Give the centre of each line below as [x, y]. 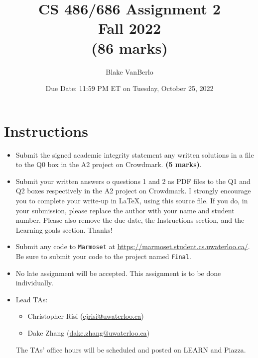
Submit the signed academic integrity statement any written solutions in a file [135, 154]
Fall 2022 [129, 28]
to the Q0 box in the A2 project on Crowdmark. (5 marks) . [109, 164]
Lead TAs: [32, 299]
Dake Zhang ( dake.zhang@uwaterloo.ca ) [89, 333]
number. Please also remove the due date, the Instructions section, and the [130, 220]
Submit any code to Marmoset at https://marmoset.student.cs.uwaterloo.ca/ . [133, 246]
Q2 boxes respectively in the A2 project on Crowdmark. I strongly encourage [133, 191]
